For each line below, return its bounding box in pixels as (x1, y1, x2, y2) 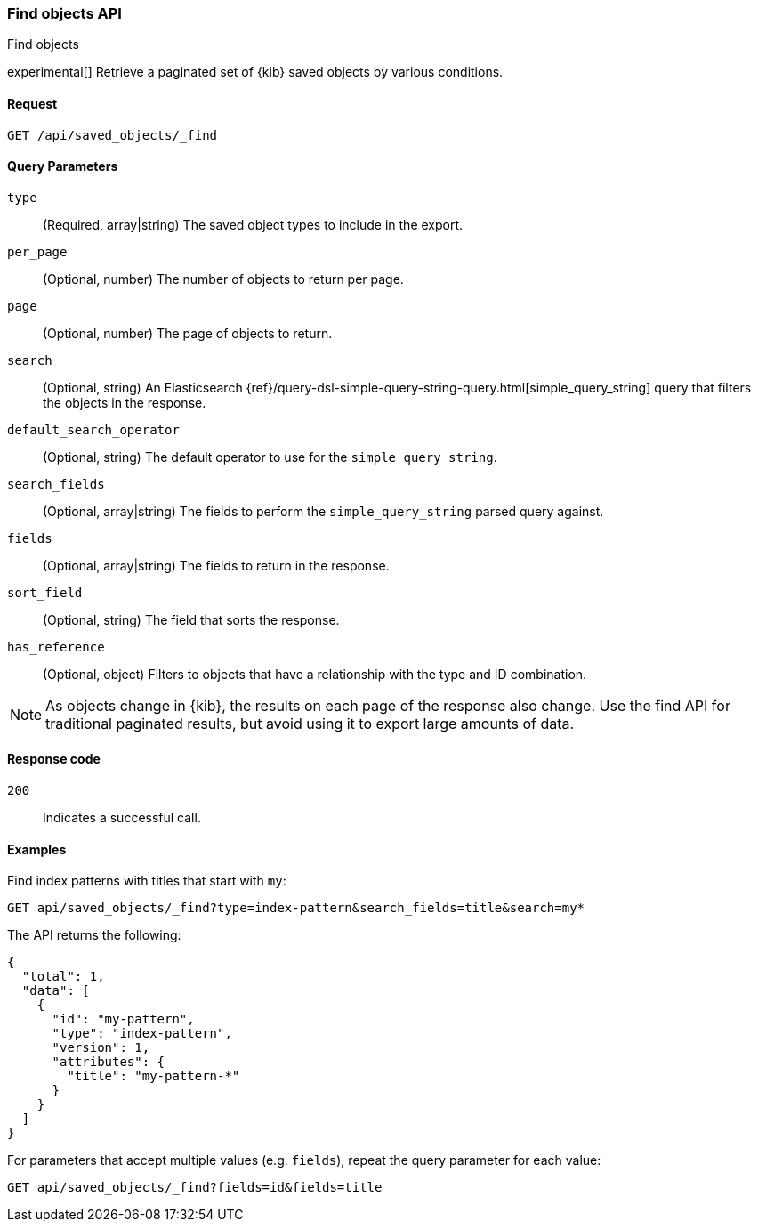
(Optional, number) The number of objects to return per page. (43, 271, 404, 287)
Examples (7, 841, 67, 857)
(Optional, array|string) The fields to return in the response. (43, 557, 390, 573)
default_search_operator (7, 422, 180, 437)
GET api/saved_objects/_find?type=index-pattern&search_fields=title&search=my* (7, 901, 585, 916)
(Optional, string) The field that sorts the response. (43, 611, 340, 627)
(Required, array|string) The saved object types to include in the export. (43, 216, 464, 232)
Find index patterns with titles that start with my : (7, 873, 286, 889)
